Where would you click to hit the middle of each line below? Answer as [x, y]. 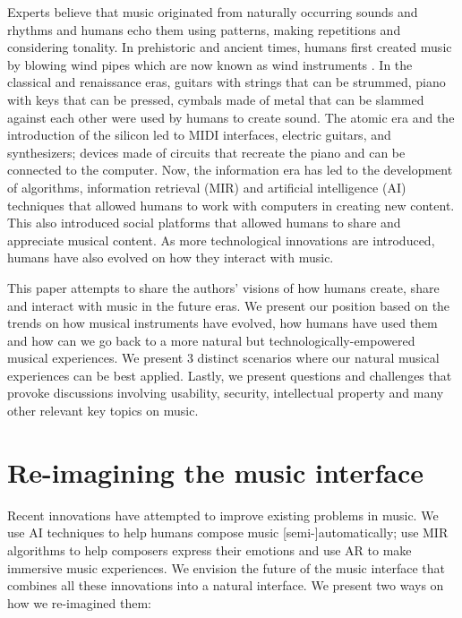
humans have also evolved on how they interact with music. [171, 257]
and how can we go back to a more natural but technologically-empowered [211, 340]
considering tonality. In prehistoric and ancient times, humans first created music [230, 47]
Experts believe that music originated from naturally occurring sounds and [213, 12]
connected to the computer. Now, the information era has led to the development [230, 170]
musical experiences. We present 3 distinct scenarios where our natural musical [223, 358]
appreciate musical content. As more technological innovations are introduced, [221, 240]
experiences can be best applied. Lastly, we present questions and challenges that [230, 375]
